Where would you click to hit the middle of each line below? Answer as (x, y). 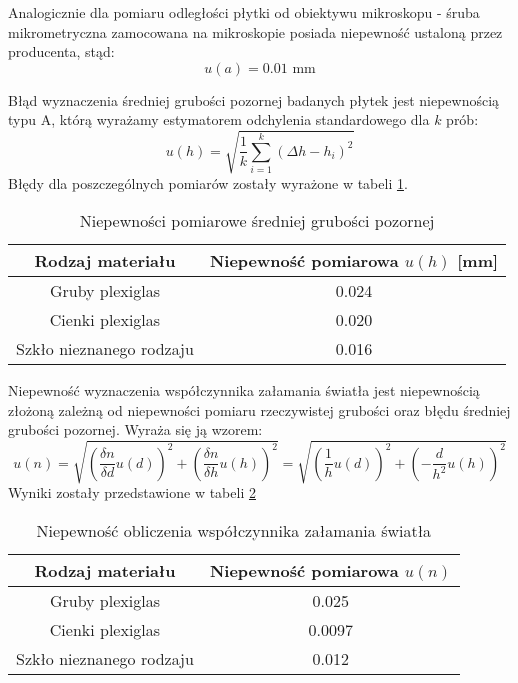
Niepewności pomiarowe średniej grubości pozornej (257, 221)
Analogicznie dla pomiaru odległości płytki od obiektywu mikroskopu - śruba (244, 12)
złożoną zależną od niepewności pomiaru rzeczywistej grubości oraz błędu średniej (259, 409)
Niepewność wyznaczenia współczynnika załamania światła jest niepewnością (244, 390)
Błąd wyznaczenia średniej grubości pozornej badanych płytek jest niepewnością (254, 99)
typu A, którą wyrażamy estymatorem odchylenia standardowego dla (219, 119)
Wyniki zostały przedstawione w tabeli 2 (132, 492)
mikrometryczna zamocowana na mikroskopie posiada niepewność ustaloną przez (255, 31)
